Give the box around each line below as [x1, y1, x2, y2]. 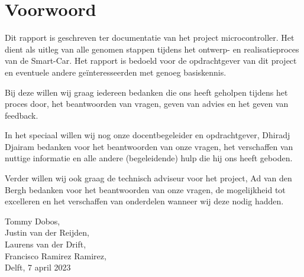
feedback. [5, 109, 38, 121]
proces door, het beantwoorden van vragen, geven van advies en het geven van [5, 97, 289, 110]
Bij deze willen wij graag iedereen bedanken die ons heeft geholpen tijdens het [5, 86, 288, 98]
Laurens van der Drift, [5, 238, 86, 250]
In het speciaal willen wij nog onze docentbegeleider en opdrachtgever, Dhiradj [5, 129, 290, 141]
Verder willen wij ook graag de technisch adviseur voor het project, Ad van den [5, 172, 292, 184]
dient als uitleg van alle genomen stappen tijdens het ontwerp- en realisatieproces [5, 43, 299, 55]
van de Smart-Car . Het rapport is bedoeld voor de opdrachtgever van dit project [5, 54, 297, 67]
